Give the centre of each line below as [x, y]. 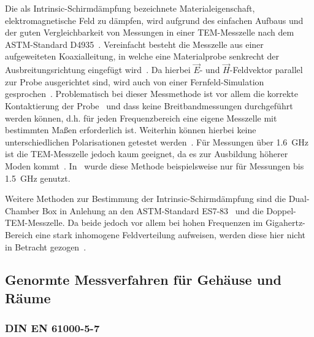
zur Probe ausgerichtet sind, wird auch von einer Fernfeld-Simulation [135, 81]
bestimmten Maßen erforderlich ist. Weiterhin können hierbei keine [131, 130]
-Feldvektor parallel [266, 70]
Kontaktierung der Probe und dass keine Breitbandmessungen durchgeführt [149, 105]
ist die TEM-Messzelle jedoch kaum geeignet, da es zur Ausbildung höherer [147, 154]
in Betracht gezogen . [46, 246]
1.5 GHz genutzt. [38, 178]
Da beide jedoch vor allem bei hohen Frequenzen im [165, 223]
